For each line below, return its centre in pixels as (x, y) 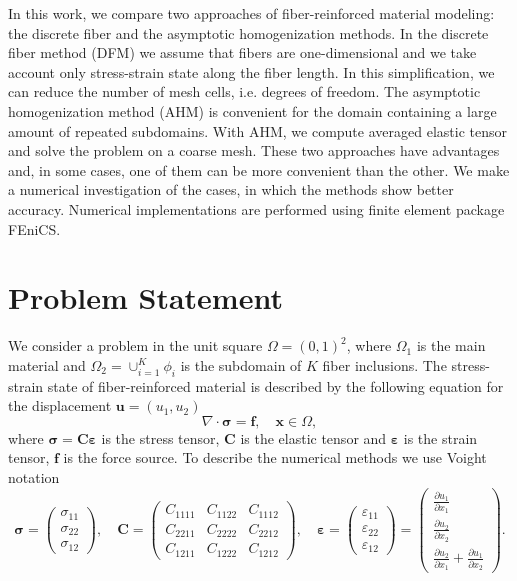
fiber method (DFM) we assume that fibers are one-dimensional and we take (242, 52)
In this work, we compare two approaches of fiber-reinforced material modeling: (251, 13)
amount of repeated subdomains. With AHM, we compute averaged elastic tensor (257, 130)
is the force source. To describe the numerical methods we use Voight (275, 457)
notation (34, 477)
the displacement (60, 405)
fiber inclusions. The (384, 364)
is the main (451, 345)
